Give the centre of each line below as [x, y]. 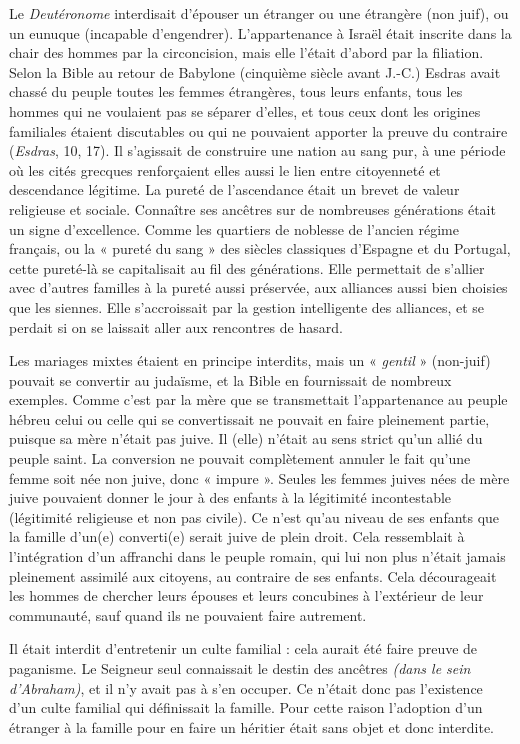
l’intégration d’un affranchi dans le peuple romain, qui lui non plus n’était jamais [257, 556]
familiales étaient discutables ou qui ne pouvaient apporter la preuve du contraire [258, 130]
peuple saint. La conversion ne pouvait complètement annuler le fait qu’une [240, 458]
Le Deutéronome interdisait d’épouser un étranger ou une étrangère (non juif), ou [259, 13]
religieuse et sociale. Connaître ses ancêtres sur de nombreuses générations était [252, 208]
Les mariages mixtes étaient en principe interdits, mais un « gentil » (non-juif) [250, 360]
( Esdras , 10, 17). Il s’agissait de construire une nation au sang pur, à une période [257, 150]
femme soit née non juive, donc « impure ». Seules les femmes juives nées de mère [259, 477]
